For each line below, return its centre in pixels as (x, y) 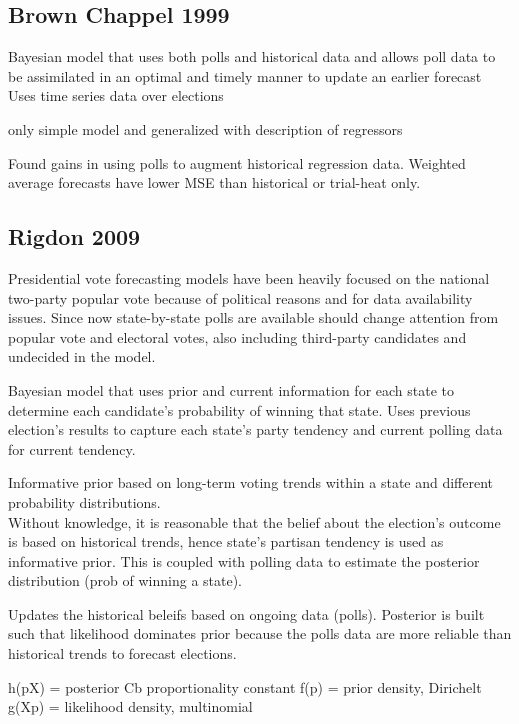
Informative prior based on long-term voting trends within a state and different (251, 482)
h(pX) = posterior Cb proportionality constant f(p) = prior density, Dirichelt (245, 686)
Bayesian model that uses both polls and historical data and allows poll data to (252, 56)
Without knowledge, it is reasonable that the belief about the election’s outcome (254, 521)
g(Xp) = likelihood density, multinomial (130, 706)
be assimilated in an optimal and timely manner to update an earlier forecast (245, 75)
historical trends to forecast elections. (122, 653)
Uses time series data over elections (116, 95)
